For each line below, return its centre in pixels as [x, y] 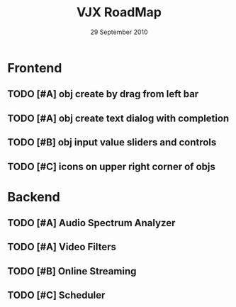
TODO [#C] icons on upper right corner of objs [112, 166]
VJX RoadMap [119, 12]
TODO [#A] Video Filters [62, 247]
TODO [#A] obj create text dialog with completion [118, 118]
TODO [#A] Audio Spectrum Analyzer [91, 223]
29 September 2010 [119, 32]
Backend [34, 197]
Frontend [35, 68]
